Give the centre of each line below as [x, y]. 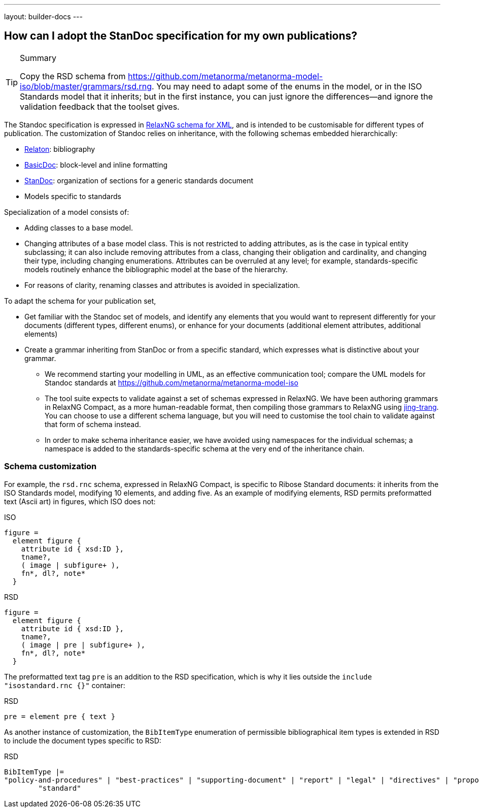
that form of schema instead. [93, 424]
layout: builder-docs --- [43, 17]
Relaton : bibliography [60, 149]
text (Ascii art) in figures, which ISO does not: [80, 501]
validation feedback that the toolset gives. [100, 106]
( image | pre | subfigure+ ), [83, 645]
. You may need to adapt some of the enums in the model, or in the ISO [287, 86]
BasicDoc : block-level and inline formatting [96, 165]
